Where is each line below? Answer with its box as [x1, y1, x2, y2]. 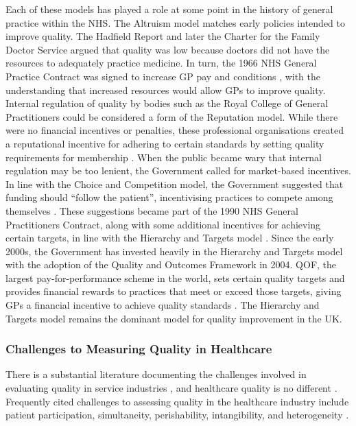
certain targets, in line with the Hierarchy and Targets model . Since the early [5, 230, 334, 245]
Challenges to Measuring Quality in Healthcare [5, 340, 272, 357]
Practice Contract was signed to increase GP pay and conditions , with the [5, 69, 321, 83]
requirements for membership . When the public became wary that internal [5, 150, 322, 164]
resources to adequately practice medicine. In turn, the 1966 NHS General [5, 56, 317, 70]
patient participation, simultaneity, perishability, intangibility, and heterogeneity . [5, 407, 349, 422]
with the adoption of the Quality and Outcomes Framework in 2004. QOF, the [5, 257, 337, 272]
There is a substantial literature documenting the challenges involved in [5, 367, 307, 381]
